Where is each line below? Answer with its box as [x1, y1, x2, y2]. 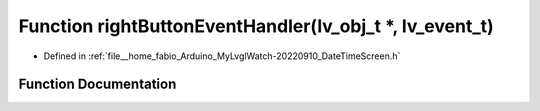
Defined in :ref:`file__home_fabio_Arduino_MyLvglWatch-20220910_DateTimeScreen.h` [43, 50, 401, 62]
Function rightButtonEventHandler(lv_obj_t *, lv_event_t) [18, 15, 494, 37]
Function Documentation [18, 76, 177, 93]
